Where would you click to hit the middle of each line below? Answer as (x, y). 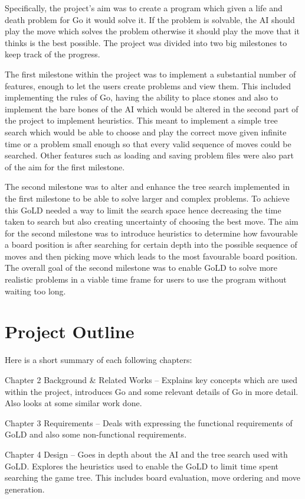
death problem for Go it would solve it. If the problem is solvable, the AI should (150, 19)
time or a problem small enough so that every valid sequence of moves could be (148, 143)
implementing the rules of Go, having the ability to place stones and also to (142, 97)
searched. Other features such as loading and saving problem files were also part (149, 155)
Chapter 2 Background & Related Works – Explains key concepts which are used (151, 379)
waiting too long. (35, 291)
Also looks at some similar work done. (73, 403)
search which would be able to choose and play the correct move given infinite (146, 132)
